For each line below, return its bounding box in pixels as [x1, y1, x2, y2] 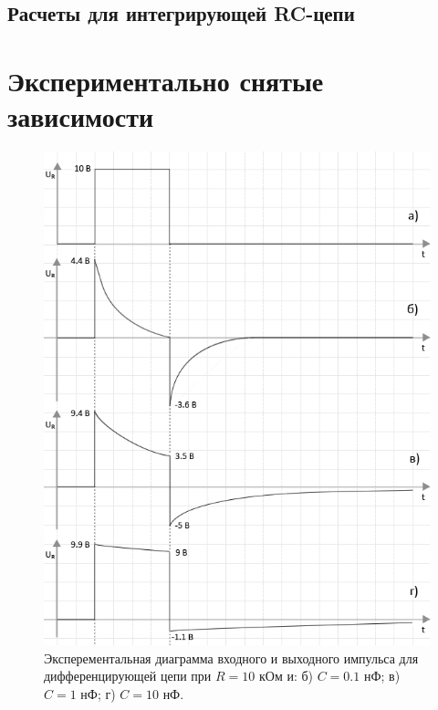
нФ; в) [363, 666, 401, 685]
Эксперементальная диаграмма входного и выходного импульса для [44, 648, 419, 667]
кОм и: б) [258, 666, 314, 685]
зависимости [7, 98, 154, 135]
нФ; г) [80, 684, 116, 704]
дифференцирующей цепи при [44, 666, 212, 685]
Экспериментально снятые [7, 61, 324, 99]
